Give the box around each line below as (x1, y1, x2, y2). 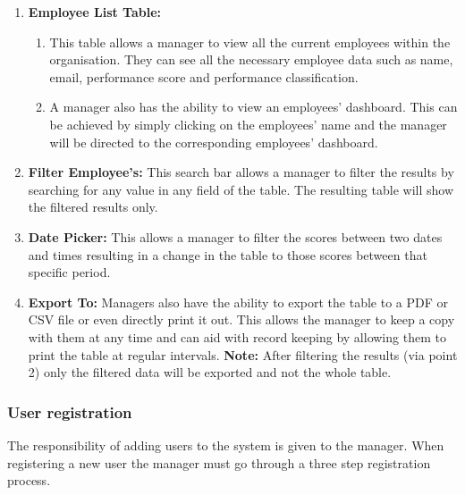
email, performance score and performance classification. (49, 67, 359, 86)
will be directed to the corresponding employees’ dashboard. (49, 132, 378, 151)
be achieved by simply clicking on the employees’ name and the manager (49, 114, 447, 133)
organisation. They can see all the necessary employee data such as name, (49, 50, 453, 69)
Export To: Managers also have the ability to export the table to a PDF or (28, 292, 449, 311)
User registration (7, 400, 132, 423)
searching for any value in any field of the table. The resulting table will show (28, 180, 453, 198)
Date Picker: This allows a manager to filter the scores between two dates (28, 227, 443, 246)
